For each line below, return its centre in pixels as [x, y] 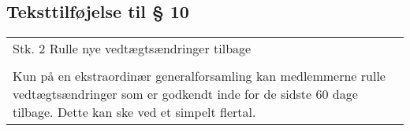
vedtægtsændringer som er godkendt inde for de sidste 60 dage [185, 94]
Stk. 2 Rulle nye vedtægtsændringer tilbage [132, 49]
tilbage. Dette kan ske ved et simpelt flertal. [134, 112]
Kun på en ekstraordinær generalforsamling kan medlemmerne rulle [199, 76]
